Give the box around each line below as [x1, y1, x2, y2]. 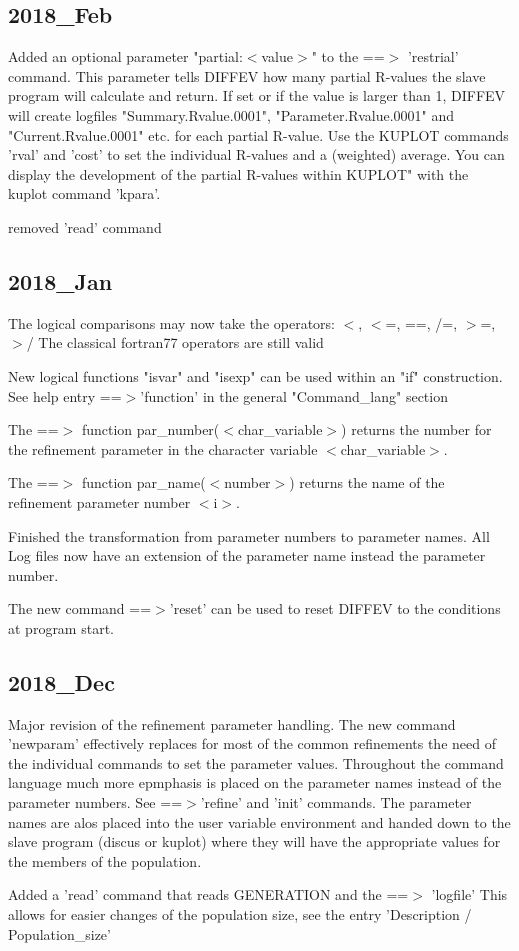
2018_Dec [8, 666, 115, 697]
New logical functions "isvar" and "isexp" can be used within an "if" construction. [8, 365, 503, 386]
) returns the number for [341, 419, 492, 440]
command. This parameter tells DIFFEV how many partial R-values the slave [8, 65, 486, 86]
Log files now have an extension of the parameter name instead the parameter [8, 545, 486, 566]
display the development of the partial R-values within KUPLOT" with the [8, 163, 469, 184]
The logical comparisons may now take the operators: [8, 312, 335, 333]
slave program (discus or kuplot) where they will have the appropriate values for [8, 831, 501, 852]
